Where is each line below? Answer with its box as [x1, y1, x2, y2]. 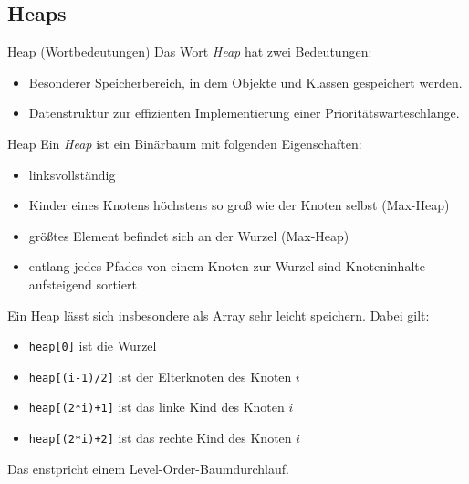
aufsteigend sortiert [28, 274, 137, 293]
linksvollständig [28, 164, 116, 184]
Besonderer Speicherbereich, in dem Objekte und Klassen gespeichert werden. [28, 72, 463, 91]
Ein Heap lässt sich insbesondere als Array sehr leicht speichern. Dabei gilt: [7, 305, 430, 324]
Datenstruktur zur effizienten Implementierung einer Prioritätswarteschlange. [28, 103, 460, 122]
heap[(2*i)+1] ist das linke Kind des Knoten [28, 397, 285, 416]
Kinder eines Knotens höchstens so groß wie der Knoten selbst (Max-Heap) [28, 195, 450, 215]
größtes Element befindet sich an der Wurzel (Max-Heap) [28, 226, 349, 245]
